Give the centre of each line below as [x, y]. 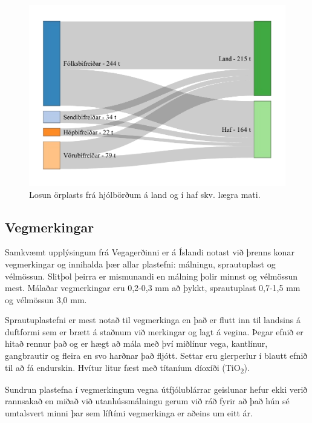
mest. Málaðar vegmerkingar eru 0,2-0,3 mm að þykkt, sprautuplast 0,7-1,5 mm [153, 288]
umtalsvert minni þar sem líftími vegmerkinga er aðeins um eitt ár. [129, 412]
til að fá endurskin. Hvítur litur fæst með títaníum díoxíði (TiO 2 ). [127, 368]
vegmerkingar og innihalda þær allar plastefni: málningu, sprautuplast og [140, 264]
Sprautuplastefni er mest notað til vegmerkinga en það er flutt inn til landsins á [153, 320]
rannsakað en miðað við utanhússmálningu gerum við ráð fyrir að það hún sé [147, 401]
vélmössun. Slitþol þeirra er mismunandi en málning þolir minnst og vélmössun [151, 276]
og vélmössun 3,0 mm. [46, 299]
